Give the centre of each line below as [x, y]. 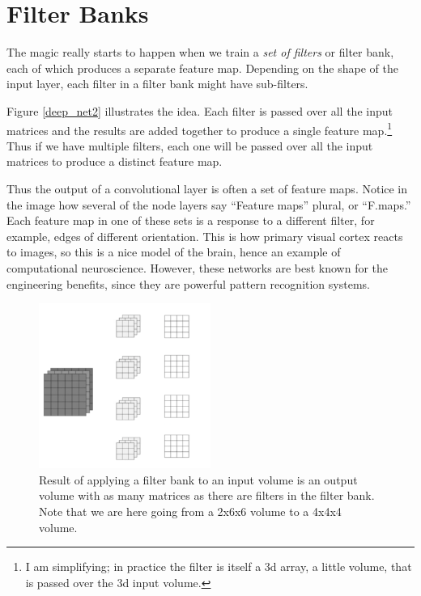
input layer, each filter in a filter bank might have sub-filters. [157, 84]
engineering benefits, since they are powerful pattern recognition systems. [188, 283]
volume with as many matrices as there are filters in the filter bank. [207, 495]
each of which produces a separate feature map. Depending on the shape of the [202, 68]
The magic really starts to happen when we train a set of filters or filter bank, [200, 52]
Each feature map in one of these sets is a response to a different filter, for [191, 220]
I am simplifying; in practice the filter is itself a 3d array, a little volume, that [219, 566]
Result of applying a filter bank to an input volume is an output [198, 479]
